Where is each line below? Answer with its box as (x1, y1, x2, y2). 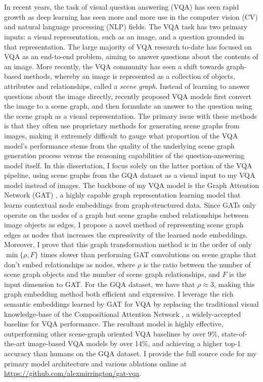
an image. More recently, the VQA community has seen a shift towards (4, 61, 224, 71)
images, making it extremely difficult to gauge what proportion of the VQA (4, 130, 238, 140)
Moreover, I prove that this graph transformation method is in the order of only (4, 239, 252, 250)
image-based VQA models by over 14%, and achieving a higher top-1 (27, 338, 241, 349)
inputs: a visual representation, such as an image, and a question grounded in (4, 31, 244, 41)
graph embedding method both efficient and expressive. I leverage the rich (4, 289, 234, 299)
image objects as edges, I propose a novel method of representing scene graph (4, 219, 244, 230)
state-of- (222, 328, 247, 339)
